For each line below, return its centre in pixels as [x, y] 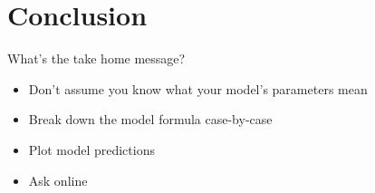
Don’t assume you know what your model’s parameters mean [198, 88]
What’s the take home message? [96, 58]
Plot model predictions [91, 149]
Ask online [58, 180]
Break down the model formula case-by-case [150, 119]
